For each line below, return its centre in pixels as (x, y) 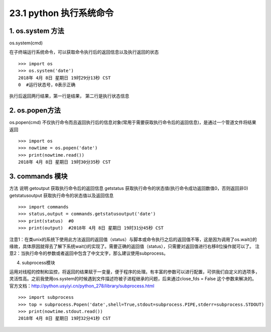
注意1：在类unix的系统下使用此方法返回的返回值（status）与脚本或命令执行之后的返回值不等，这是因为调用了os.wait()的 (133, 239)
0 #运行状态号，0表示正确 (47, 85)
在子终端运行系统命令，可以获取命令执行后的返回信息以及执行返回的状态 (84, 52)
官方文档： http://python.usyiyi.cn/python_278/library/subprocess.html (82, 286)
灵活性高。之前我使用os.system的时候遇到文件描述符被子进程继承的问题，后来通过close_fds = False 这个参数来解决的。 (133, 279)
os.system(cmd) (26, 43)
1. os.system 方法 (37, 31)
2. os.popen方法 (35, 110)
